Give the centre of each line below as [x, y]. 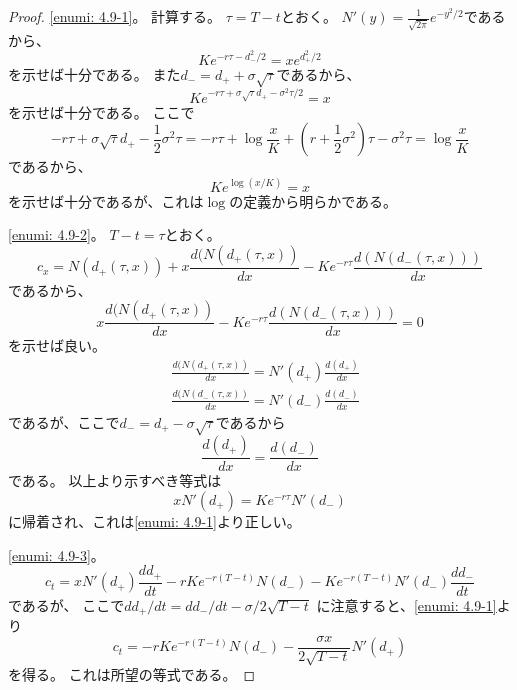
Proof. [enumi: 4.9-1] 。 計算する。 [115, 16]
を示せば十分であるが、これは [106, 200]
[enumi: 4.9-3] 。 [56, 554]
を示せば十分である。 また [94, 73]
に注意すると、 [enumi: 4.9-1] [406, 604]
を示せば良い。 [57, 345]
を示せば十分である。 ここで [101, 111]
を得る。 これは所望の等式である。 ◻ [132, 674]
